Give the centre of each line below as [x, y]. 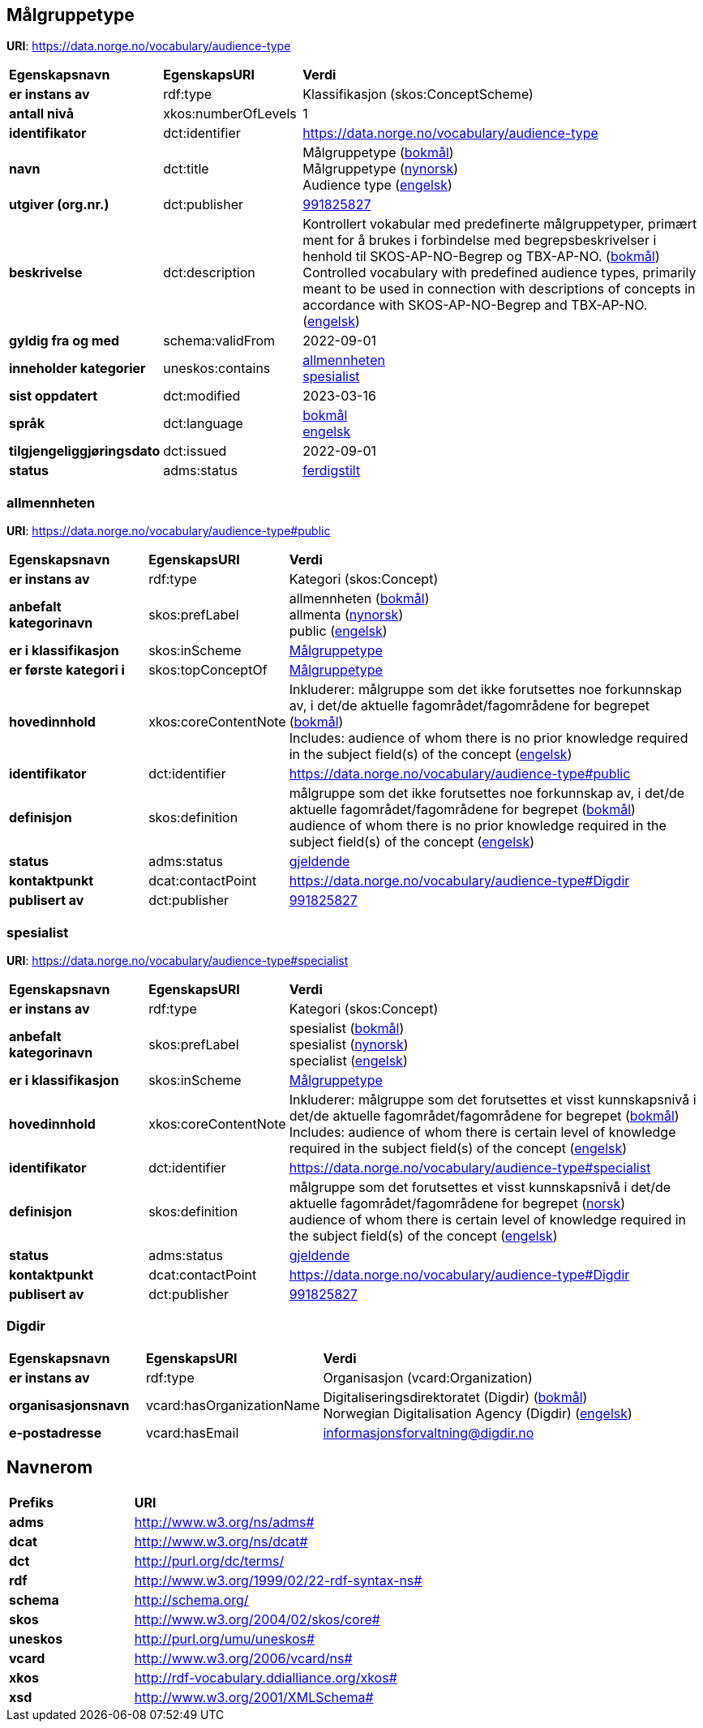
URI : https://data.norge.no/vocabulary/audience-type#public [169, 531]
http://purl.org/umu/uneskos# [225, 1638]
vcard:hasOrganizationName [233, 1405]
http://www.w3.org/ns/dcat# [221, 1541]
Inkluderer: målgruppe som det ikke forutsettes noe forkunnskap [486, 690]
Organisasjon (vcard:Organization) [428, 1377]
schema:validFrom [219, 341]
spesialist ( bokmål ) [347, 1028]
